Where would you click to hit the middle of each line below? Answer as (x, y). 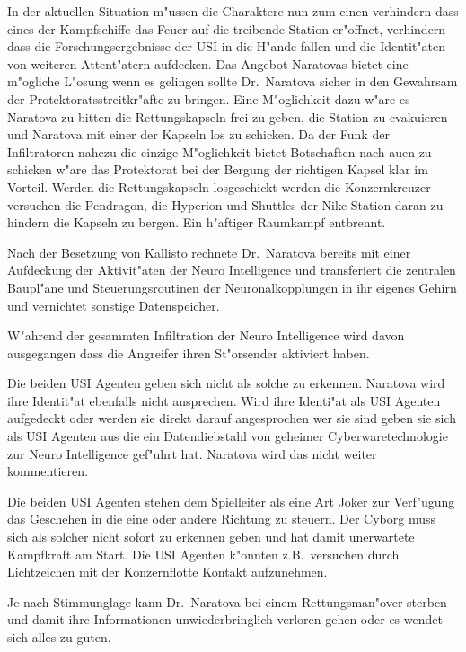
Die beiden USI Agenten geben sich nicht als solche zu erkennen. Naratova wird (226, 383)
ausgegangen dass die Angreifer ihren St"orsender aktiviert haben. (189, 352)
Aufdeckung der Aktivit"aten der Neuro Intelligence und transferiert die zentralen (232, 270)
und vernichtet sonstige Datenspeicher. (114, 305)
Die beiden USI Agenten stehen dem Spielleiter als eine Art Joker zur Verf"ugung (231, 501)
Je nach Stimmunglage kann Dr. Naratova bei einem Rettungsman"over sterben (227, 601)
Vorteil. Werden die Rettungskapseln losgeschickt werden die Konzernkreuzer (219, 186)
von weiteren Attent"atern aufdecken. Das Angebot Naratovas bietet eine (208, 63)
